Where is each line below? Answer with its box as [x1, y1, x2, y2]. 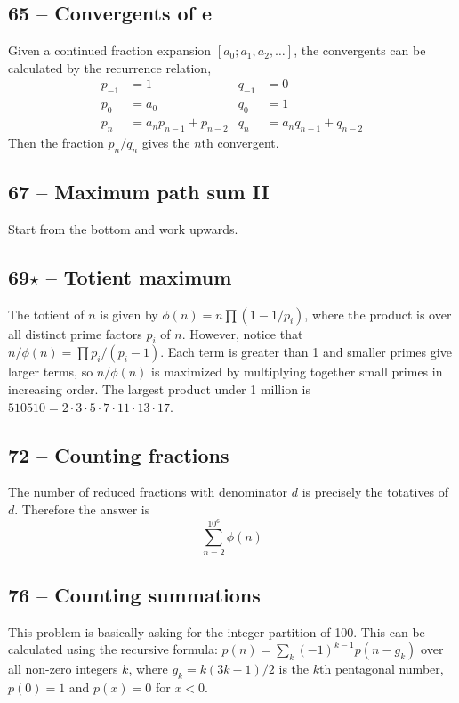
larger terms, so [8, 362, 93, 381]
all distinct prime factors [8, 324, 142, 343]
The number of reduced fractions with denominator [8, 482, 288, 501]
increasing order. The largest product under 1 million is [8, 380, 310, 399]
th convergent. [201, 133, 279, 151]
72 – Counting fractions [8, 440, 229, 468]
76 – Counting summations [8, 580, 261, 608]
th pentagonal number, [318, 659, 444, 678]
